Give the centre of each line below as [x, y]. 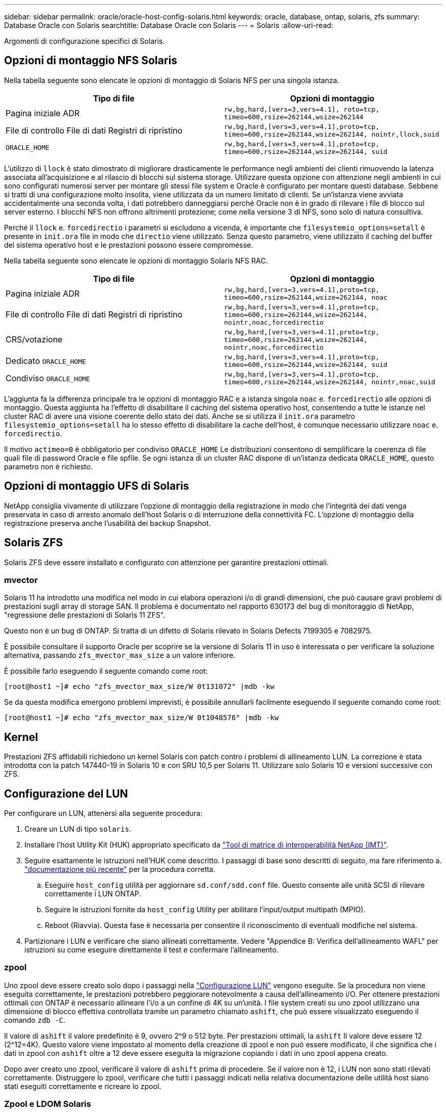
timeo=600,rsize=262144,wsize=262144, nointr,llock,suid [332, 134]
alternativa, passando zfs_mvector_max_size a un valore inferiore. [120, 655]
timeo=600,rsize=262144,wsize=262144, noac [306, 297]
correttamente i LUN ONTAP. [93, 893]
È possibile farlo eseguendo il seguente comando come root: [106, 671]
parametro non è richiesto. [48, 466]
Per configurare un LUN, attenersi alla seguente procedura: [103, 813]
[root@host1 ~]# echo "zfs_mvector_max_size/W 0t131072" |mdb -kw [140, 687]
